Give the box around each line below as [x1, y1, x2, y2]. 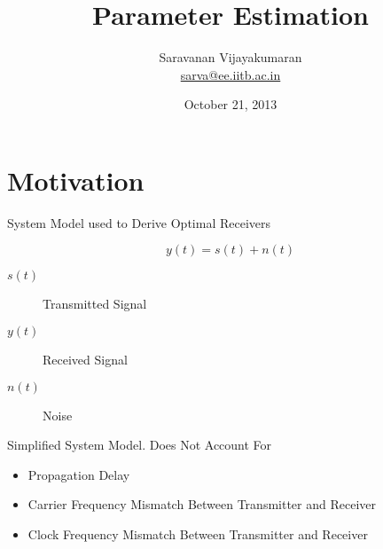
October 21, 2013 [184, 95, 277, 114]
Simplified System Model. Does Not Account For [7, 435, 272, 454]
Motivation [7, 161, 145, 198]
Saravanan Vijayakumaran [159, 48, 302, 67]
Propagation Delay [27, 465, 130, 483]
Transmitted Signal [43, 294, 147, 313]
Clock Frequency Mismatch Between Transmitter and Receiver [27, 525, 368, 543]
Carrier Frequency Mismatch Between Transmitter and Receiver [27, 495, 376, 514]
